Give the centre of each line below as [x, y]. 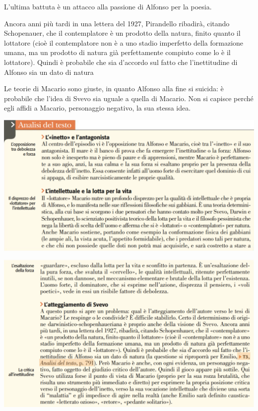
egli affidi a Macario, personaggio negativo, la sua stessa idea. [97, 108]
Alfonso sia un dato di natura [49, 72]
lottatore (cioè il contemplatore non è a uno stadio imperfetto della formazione [124, 42]
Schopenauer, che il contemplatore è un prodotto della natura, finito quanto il [122, 33]
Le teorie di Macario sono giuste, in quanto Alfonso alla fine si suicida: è [114, 88]
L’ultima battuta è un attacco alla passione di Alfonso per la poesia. [108, 6]
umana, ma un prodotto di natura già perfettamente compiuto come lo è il [117, 52]
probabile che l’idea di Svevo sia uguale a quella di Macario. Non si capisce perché [129, 98]
